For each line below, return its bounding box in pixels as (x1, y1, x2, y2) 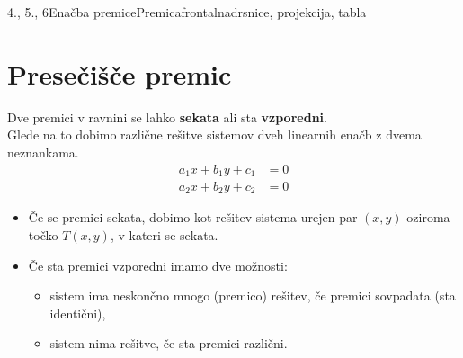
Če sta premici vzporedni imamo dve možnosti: (28, 255, 288, 274)
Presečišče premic (7, 55, 232, 92)
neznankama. (7, 142, 79, 161)
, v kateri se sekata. (110, 226, 218, 245)
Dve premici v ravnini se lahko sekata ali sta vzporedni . (7, 107, 327, 126)
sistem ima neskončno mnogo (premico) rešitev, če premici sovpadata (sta (49, 286, 456, 305)
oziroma (406, 208, 450, 227)
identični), (49, 303, 106, 322)
